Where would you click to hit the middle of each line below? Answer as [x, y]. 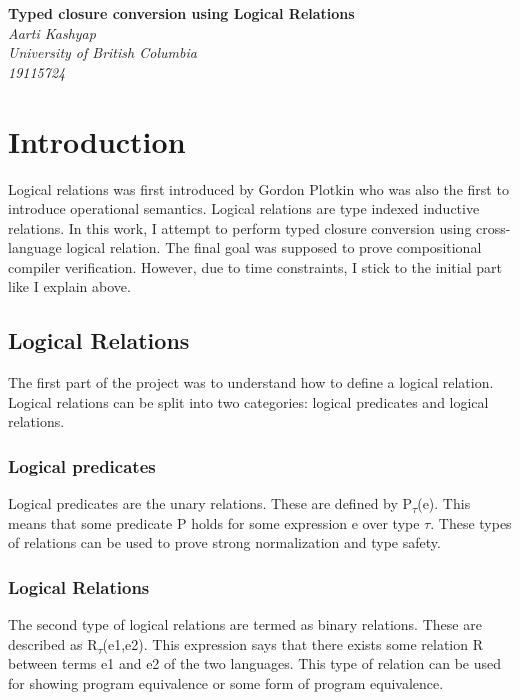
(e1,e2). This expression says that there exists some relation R [292, 643]
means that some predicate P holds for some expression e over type [214, 522]
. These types [471, 522]
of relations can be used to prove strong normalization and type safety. [224, 542]
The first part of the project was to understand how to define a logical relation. [251, 382]
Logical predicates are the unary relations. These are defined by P [210, 503]
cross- [493, 227]
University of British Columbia [102, 52]
